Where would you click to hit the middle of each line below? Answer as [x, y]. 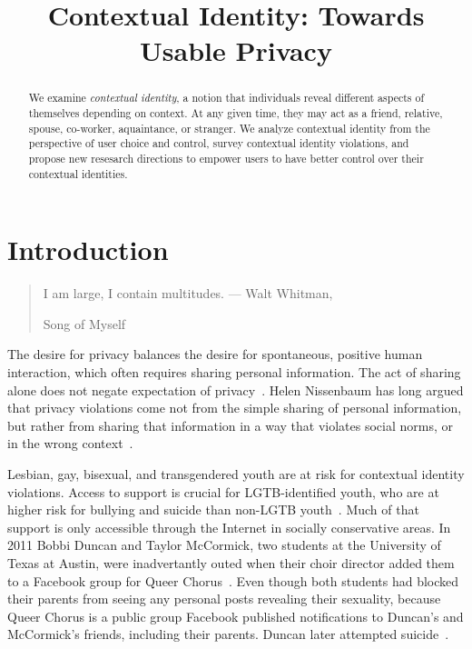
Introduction [88, 250]
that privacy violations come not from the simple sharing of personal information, [235, 408]
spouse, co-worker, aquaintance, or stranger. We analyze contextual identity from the [229, 128]
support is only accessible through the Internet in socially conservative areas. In [229, 527]
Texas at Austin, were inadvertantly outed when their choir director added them [231, 562]
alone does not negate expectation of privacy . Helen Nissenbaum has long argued [236, 389]
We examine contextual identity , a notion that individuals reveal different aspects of [226, 98]
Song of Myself [84, 323]
